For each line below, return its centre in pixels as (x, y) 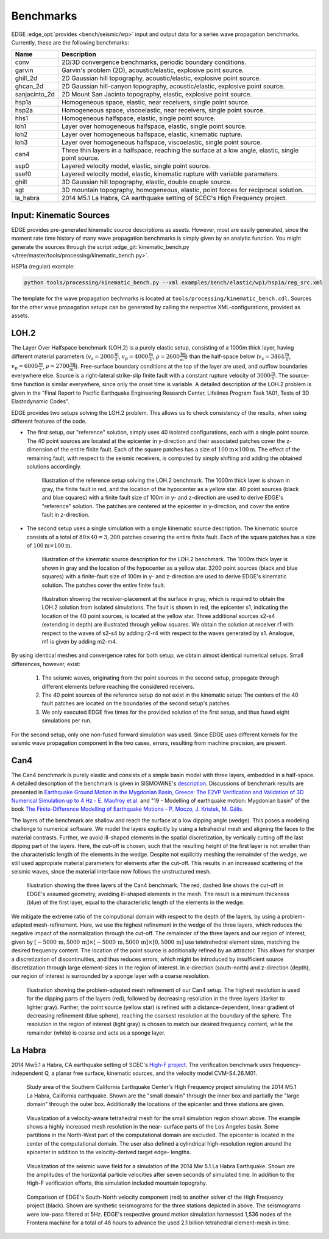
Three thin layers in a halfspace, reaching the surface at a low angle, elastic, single (180, 151)
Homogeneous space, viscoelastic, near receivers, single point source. (163, 110)
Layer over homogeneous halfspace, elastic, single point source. (154, 126)
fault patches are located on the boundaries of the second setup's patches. (136, 703)
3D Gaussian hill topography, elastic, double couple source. (147, 182)
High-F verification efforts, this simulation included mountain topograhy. (117, 1183)
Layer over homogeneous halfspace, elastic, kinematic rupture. (152, 134)
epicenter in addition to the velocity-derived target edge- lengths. (109, 1152)
